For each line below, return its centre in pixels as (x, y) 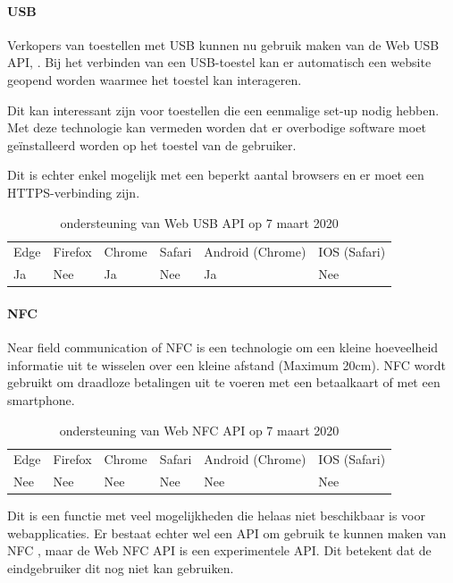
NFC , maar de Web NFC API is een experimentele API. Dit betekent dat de (219, 550)
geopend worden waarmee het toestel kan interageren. (155, 79)
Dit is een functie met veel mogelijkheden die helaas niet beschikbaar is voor (216, 515)
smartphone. (41, 399)
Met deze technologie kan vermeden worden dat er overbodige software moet (217, 127)
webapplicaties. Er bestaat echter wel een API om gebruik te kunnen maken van (227, 532)
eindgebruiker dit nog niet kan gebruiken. (121, 568)
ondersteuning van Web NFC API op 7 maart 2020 (199, 430)
